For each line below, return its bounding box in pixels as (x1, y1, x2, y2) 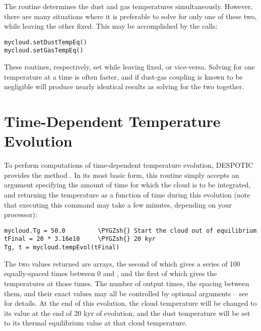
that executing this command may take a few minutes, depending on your (4, 199, 232, 210)
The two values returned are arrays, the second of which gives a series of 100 (4, 258, 240, 269)
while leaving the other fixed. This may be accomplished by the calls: (4, 21, 218, 31)
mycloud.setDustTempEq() (4, 38, 87, 46)
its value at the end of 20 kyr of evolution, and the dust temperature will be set (4, 307, 250, 318)
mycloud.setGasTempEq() (4, 47, 84, 54)
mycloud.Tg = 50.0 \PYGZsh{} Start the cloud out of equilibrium (4, 227, 257, 234)
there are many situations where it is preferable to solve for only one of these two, (4, 11, 257, 21)
